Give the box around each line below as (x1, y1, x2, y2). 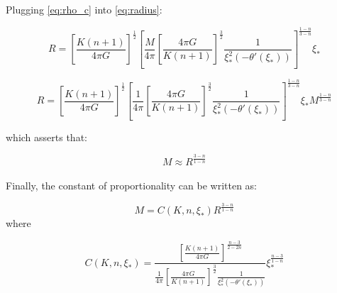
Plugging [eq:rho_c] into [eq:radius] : (6, 2, 162, 16)
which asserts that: (6, 129, 87, 144)
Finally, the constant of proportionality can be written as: (6, 178, 258, 193)
